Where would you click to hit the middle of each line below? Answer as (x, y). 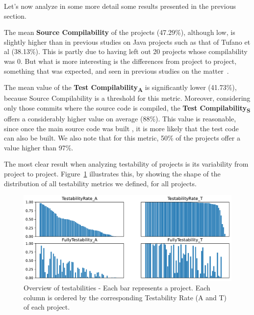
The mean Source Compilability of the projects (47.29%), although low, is (120, 32)
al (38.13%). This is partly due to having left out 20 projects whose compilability (126, 51)
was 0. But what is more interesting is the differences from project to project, (120, 61)
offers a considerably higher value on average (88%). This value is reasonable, (120, 118)
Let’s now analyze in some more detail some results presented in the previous (120, 6)
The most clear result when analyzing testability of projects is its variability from (126, 164)
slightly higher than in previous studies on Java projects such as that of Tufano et (127, 42)
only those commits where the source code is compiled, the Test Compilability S (127, 108)
